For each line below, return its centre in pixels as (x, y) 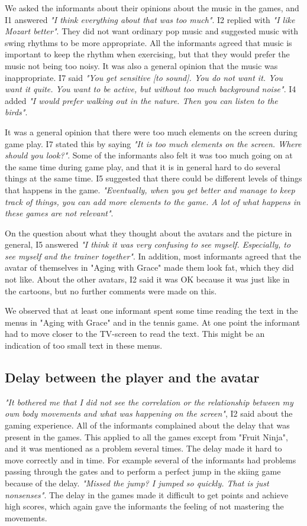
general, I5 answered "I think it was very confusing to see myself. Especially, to (148, 244)
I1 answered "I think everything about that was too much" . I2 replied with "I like (150, 19)
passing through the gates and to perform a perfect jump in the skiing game (143, 471)
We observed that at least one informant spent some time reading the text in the (151, 311)
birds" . (16, 112)
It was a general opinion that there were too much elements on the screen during (151, 131)
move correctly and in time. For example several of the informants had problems (151, 460)
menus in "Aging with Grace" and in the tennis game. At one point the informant (153, 322)
